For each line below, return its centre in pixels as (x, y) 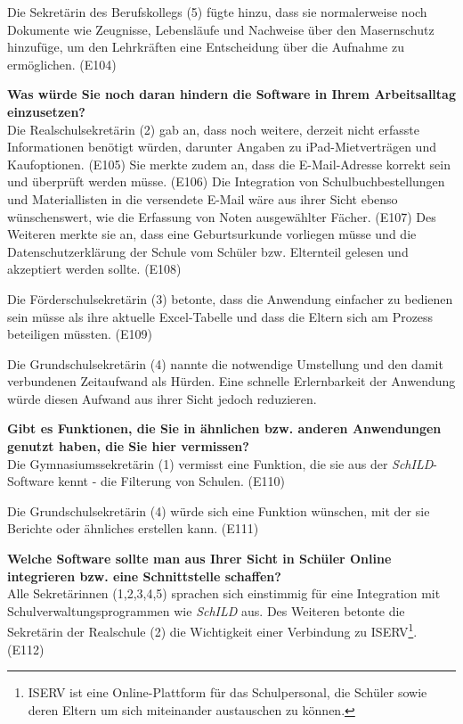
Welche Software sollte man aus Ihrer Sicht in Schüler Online (199, 559)
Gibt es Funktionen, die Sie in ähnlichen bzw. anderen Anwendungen (224, 428)
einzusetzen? (46, 111)
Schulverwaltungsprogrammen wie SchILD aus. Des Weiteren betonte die (206, 610)
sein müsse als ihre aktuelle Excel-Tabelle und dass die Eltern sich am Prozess (220, 316)
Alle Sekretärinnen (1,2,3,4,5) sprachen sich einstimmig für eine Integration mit (224, 593)
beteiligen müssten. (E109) (80, 334)
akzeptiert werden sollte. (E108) (94, 269)
